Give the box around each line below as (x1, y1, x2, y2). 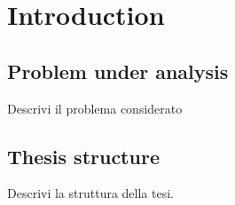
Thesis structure (7, 142, 160, 170)
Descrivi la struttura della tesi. (7, 184, 174, 202)
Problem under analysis (7, 57, 229, 84)
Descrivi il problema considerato (7, 99, 183, 117)
